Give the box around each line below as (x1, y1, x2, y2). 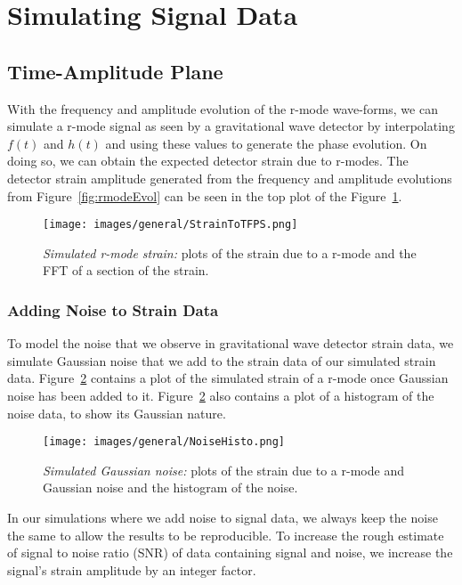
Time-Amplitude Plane (7, 57, 223, 85)
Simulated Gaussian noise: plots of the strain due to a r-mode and (43, 460, 404, 479)
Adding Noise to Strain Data (7, 298, 219, 321)
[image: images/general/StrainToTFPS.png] (43, 218, 298, 232)
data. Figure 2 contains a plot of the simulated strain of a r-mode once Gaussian (7, 369, 449, 387)
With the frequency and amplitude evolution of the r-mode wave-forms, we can (7, 99, 438, 118)
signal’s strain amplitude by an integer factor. (7, 560, 256, 579)
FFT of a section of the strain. (43, 261, 209, 280)
